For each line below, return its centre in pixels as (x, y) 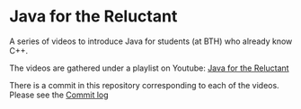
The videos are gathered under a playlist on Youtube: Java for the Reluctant (149, 68)
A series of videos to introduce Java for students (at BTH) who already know (151, 41)
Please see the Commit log (59, 95)
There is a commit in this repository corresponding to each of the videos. (145, 85)
